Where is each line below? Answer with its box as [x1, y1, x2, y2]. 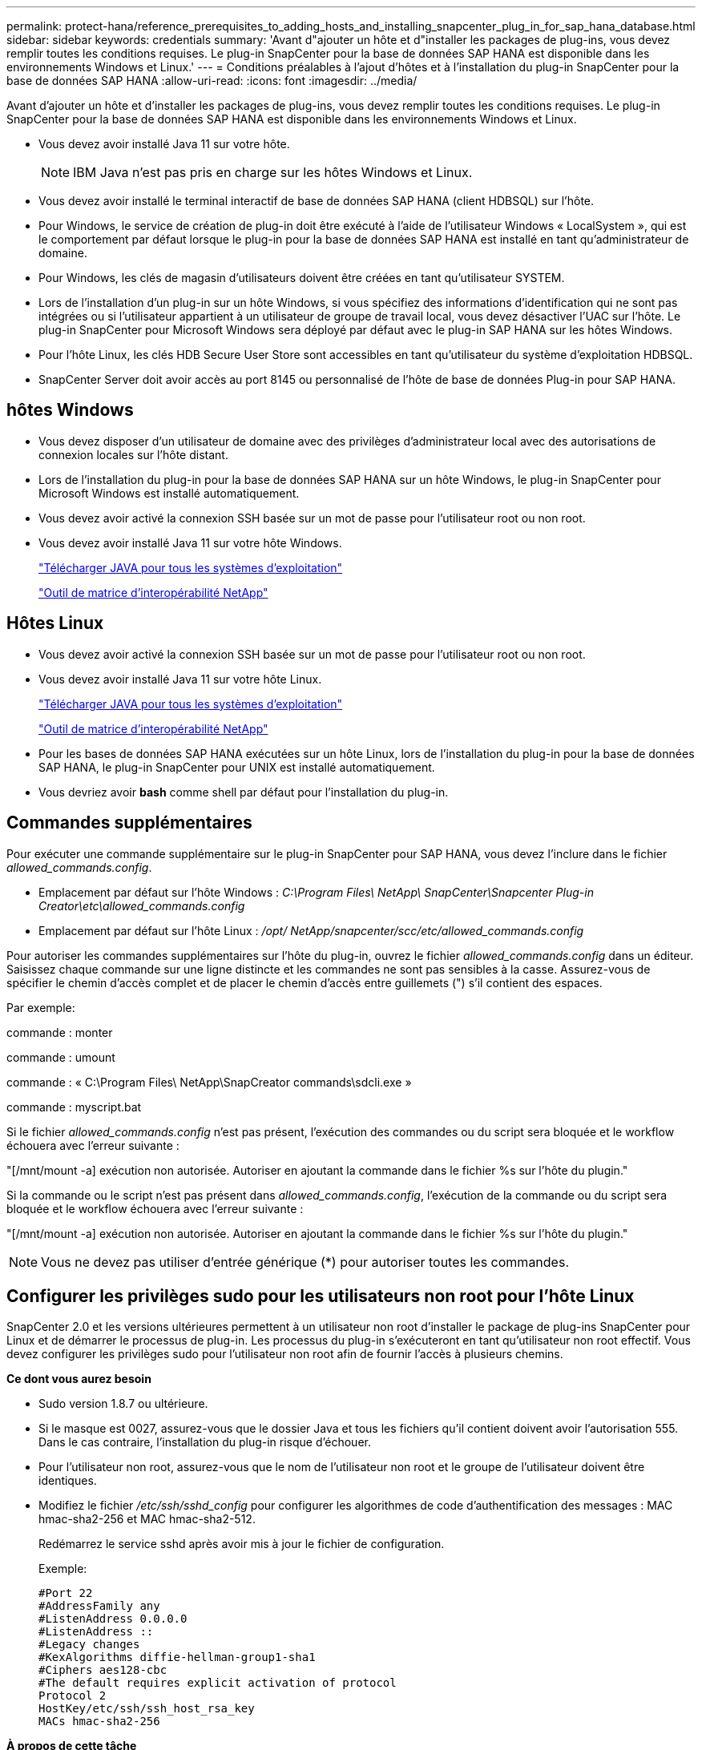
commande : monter [6, 1025, 113, 1039]
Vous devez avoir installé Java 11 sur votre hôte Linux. [38, 671, 322, 686]
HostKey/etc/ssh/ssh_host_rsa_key [38, 1702, 255, 1716]
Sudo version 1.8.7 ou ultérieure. [38, 1397, 208, 1411]
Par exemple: [6, 1000, 75, 1014]
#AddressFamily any [38, 1599, 160, 1613]
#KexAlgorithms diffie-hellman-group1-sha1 [38, 1651, 316, 1664]
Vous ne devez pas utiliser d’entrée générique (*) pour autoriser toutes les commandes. [41, 1253, 569, 1270]
